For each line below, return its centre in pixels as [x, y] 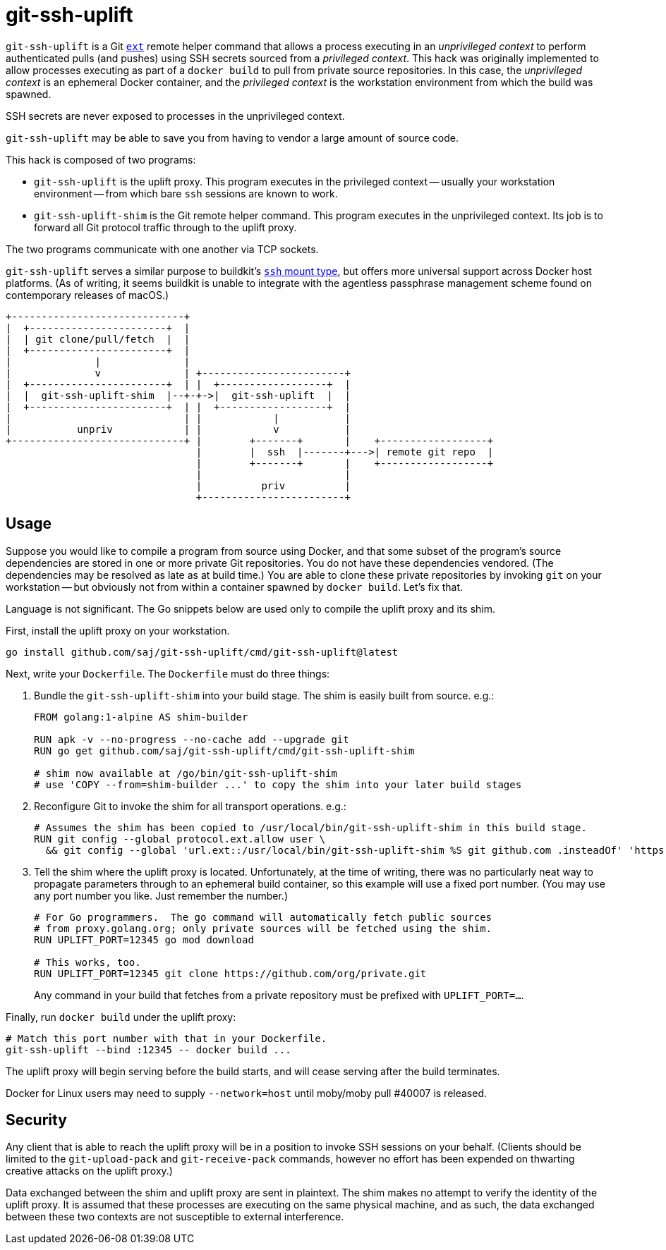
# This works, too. [87, 962]
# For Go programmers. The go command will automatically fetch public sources [263, 917]
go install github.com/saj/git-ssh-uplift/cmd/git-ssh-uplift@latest [202, 652]
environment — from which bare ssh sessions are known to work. [186, 193]
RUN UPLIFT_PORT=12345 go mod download [144, 939]
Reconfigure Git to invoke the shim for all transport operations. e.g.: [190, 806]
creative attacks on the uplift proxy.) [89, 1171]
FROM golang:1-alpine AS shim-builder [141, 717]
